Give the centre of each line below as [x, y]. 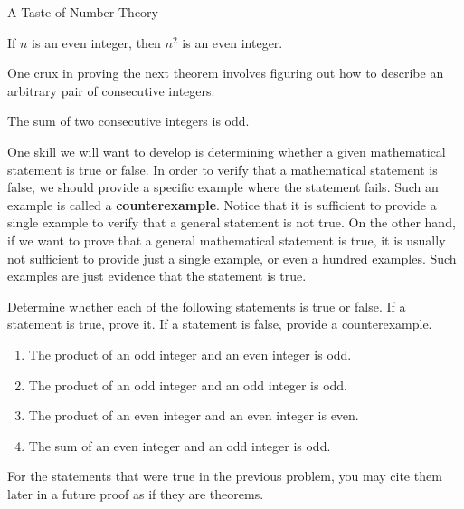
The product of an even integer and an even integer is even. [194, 415]
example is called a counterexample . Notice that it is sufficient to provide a [222, 204]
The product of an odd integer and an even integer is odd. [190, 354]
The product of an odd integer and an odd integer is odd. [188, 384]
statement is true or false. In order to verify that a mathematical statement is [223, 169]
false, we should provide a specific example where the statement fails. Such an [223, 187]
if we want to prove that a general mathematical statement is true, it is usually [227, 240]
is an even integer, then [96, 42]
